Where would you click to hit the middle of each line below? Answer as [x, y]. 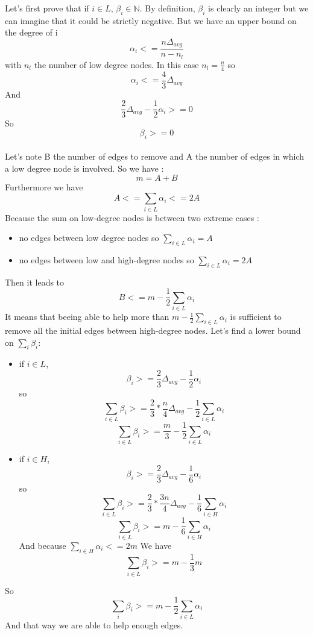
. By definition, [167, 8]
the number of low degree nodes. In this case [116, 64]
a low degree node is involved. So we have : [84, 168]
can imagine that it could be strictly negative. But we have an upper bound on [151, 20]
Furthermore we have [44, 186]
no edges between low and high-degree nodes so [106, 259]
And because [43, 546]
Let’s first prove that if [47, 8]
